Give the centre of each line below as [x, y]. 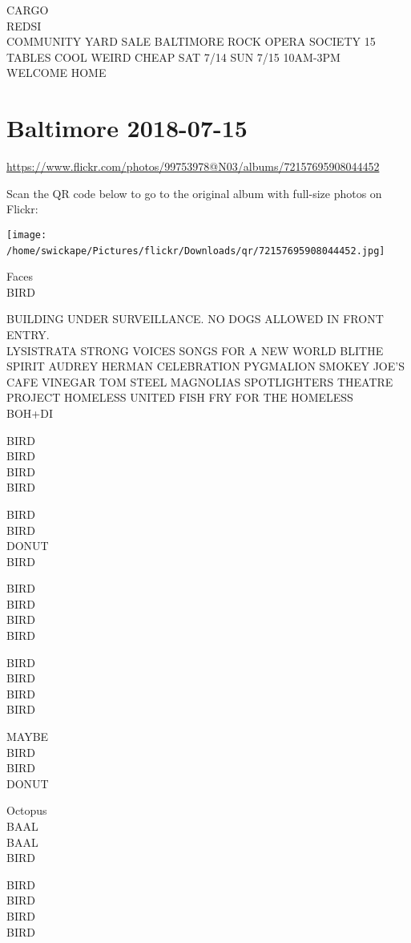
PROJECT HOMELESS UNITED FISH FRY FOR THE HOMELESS [180, 397]
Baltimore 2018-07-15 [127, 128]
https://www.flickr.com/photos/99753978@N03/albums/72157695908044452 [193, 166]
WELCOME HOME [56, 73]
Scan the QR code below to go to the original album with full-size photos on [194, 193]
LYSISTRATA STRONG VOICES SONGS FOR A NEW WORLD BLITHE [195, 350]
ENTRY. [28, 334]
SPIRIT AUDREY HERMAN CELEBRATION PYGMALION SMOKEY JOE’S [205, 366]
